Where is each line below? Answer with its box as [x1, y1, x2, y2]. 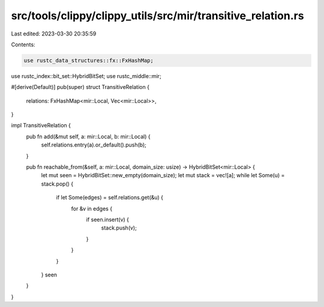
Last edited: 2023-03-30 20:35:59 [11, 30, 97, 37]
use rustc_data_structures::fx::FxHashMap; [23, 57, 154, 64]
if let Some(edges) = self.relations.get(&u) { [56, 194, 164, 201]
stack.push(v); [101, 224, 137, 231]
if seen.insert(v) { [86, 216, 129, 223]
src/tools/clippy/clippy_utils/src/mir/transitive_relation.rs [11, 9, 304, 22]
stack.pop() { [41, 180, 74, 187]
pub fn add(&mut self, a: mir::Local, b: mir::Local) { [26, 133, 151, 140]
